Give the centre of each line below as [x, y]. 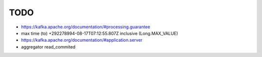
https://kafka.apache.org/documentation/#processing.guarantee [86, 27]
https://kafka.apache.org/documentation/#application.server [82, 40]
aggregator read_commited [48, 47]
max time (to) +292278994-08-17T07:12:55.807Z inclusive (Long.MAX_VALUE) [99, 33]
